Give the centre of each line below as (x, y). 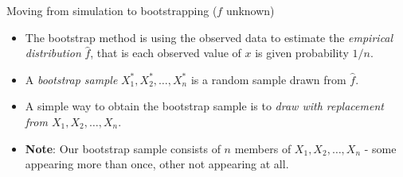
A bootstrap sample (71, 79)
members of (263, 148)
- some (380, 148)
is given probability (302, 53)
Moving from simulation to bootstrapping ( (112, 10)
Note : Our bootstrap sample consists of (123, 148)
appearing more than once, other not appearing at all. (157, 164)
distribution (53, 53)
